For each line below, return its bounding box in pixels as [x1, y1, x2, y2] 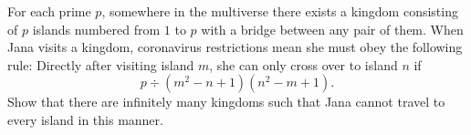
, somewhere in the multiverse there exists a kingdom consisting [101, 2, 458, 20]
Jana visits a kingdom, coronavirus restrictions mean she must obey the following [7, 37, 463, 57]
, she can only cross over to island [209, 55, 398, 74]
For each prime [7, 2, 91, 20]
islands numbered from [32, 19, 161, 38]
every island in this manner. [7, 109, 163, 129]
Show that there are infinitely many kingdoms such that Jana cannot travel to [7, 92, 445, 111]
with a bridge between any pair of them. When [201, 19, 464, 38]
